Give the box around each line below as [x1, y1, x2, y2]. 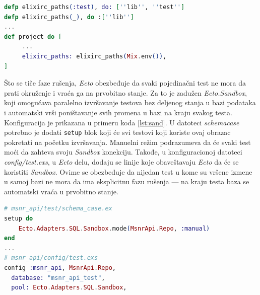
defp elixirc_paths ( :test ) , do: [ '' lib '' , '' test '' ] [4, 4, 185, 11]
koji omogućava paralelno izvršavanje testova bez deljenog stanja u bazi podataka [4, 97, 256, 108]
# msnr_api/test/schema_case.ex [4, 205, 112, 212]
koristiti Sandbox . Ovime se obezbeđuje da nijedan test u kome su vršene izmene [4, 166, 252, 177]
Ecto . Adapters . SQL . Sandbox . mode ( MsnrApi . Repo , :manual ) [18, 225, 210, 232]
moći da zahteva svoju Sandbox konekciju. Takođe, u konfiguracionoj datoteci [4, 146, 242, 157]
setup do [4, 214, 33, 222]
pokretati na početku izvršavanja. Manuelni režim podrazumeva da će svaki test [4, 136, 251, 147]
